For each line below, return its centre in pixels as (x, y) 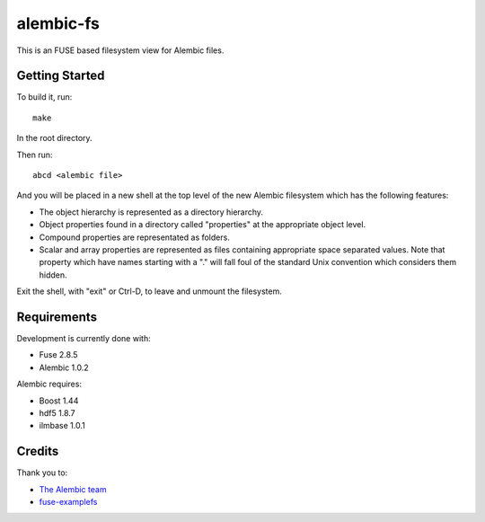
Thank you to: (42, 473)
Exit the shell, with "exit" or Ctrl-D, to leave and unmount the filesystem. (149, 291)
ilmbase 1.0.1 (62, 426)
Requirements (57, 317)
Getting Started (61, 76)
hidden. (53, 275)
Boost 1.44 (59, 401)
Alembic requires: (49, 384)
